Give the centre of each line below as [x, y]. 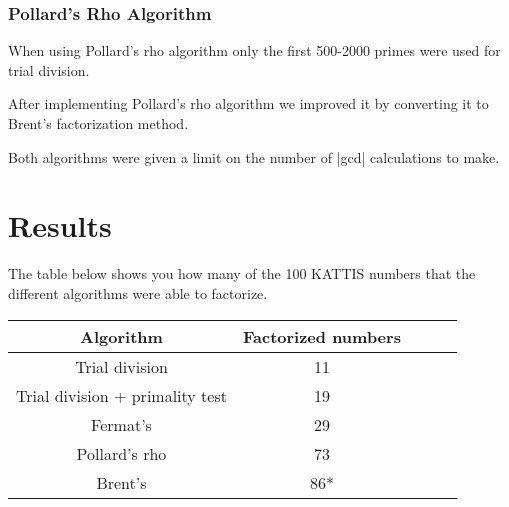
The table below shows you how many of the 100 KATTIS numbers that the [242, 273]
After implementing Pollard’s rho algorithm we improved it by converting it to [248, 103]
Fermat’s [121, 424]
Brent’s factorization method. [98, 123]
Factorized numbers [321, 336]
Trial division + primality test [121, 395]
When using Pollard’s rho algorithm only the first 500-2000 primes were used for [254, 50]
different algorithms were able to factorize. [138, 292]
